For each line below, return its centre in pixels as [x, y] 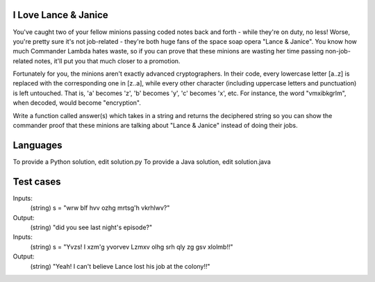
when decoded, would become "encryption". [77, 103]
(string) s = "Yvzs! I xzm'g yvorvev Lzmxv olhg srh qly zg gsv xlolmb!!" [132, 247]
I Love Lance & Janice [61, 15]
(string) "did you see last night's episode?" [91, 227]
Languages [37, 145]
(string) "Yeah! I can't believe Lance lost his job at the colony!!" [120, 266]
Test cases [37, 182]
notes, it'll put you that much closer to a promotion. [107, 61]
